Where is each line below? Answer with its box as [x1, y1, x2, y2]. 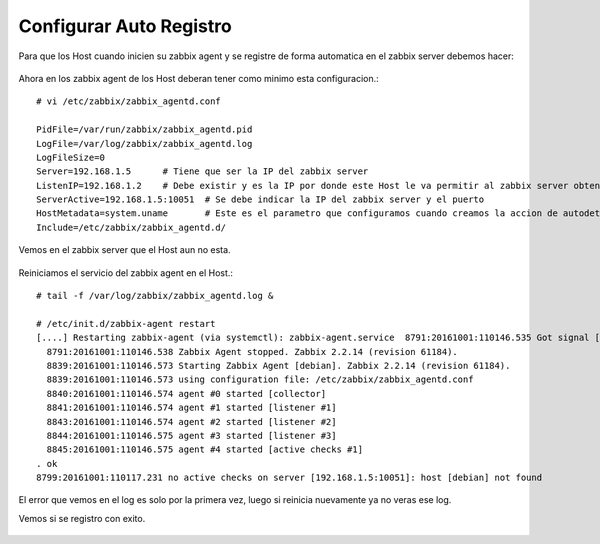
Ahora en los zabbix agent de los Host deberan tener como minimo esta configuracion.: [18, 72, 379, 84]
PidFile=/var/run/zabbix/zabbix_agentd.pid [36, 124, 253, 135]
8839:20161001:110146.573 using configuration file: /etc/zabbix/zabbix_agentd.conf [46, 374, 474, 385]
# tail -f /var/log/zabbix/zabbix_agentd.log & [36, 290, 274, 302]
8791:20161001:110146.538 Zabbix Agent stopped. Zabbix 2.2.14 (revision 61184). [46, 346, 459, 357]
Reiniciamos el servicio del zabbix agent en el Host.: [18, 266, 234, 279]
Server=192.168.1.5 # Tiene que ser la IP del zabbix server [36, 166, 369, 177]
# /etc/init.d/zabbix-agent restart [36, 318, 216, 329]
